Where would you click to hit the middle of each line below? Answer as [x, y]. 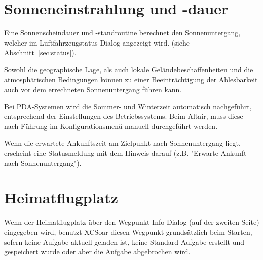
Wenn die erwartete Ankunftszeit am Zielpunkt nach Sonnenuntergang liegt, [122, 143]
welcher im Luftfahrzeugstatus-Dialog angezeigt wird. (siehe [97, 42]
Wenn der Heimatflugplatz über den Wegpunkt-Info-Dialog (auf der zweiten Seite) [132, 222]
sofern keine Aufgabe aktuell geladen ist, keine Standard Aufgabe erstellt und [124, 242]
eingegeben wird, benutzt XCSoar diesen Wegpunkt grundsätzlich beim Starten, [128, 231]
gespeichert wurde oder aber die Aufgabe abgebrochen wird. [97, 252]
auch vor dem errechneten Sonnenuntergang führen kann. [93, 89]
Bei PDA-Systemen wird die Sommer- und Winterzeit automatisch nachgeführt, [128, 106]
